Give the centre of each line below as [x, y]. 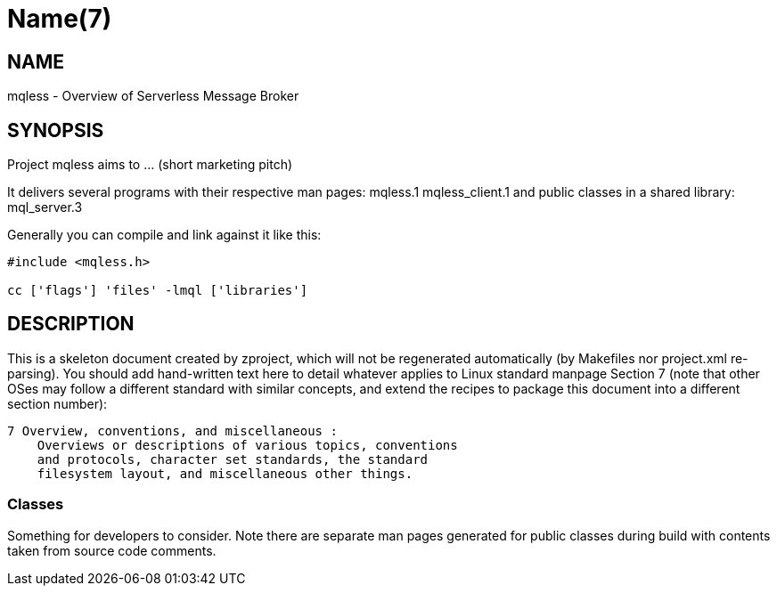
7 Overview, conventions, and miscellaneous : [172, 431]
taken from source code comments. [112, 550]
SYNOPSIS [56, 130]
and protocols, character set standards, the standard [233, 459]
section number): [57, 403]
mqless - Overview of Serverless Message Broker [153, 96]
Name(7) [60, 19]
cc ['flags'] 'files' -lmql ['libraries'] [158, 291]
